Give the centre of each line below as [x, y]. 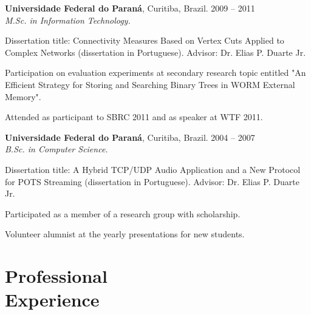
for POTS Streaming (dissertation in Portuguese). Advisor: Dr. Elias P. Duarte [152, 181]
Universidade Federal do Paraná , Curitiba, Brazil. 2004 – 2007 [130, 137]
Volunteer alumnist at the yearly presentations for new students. [125, 234]
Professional [56, 276]
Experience [52, 300]
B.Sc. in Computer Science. [56, 149]
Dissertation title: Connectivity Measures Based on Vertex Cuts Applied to [145, 40]
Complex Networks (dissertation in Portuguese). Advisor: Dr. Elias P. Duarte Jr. [155, 52]
